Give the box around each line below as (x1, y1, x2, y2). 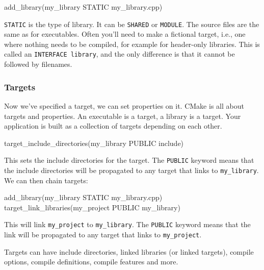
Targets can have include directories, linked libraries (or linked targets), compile (4, 246, 254, 257)
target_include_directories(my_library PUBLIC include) (4, 137, 184, 148)
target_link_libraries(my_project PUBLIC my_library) (4, 202, 180, 212)
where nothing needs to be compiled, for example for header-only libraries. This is (4, 38, 260, 49)
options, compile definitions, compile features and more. (4, 256, 178, 267)
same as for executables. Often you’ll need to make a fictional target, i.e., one (4, 29, 246, 39)
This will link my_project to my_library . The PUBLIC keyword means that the (4, 219, 251, 230)
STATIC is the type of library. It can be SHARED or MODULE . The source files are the (4, 18, 259, 29)
